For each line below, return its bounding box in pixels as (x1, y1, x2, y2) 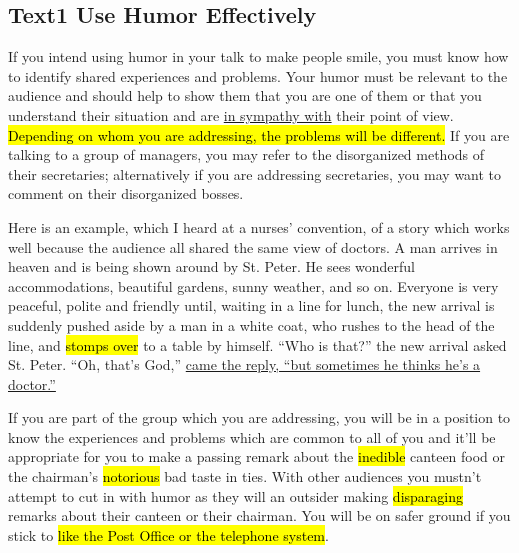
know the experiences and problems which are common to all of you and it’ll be (8, 426, 496, 447)
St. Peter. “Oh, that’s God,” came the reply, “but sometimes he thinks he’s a (8, 354, 481, 375)
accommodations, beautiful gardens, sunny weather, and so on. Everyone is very (8, 275, 499, 296)
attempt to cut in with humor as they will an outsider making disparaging (8, 485, 463, 506)
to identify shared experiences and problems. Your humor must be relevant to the (8, 65, 508, 86)
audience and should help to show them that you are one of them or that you (8, 85, 482, 106)
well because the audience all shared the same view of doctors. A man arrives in (8, 236, 498, 257)
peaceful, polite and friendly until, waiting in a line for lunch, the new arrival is (8, 295, 495, 316)
